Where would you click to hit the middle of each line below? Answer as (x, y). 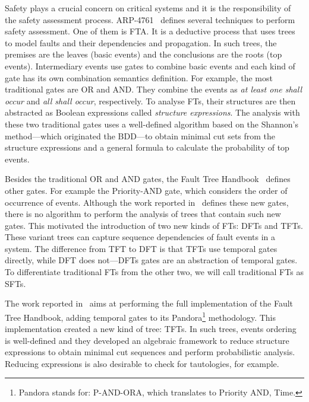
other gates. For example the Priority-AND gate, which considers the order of (146, 190)
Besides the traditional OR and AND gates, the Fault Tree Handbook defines (148, 179)
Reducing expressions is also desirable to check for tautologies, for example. (142, 363)
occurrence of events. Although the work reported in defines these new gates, (147, 202)
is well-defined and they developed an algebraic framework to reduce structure (147, 340)
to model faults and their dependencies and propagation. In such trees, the (141, 42)
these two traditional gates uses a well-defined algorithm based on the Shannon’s (152, 124)
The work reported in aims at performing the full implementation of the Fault (149, 303)
